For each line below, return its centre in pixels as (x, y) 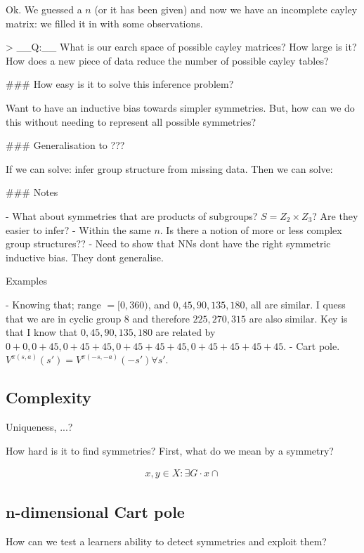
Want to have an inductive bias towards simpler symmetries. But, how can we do (180, 107)
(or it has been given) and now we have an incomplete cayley (226, 9)
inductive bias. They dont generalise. (85, 257)
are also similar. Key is (298, 318)
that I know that (42, 332)
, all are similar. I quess (295, 304)
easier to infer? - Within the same (78, 229)
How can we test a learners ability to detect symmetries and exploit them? (166, 541)
